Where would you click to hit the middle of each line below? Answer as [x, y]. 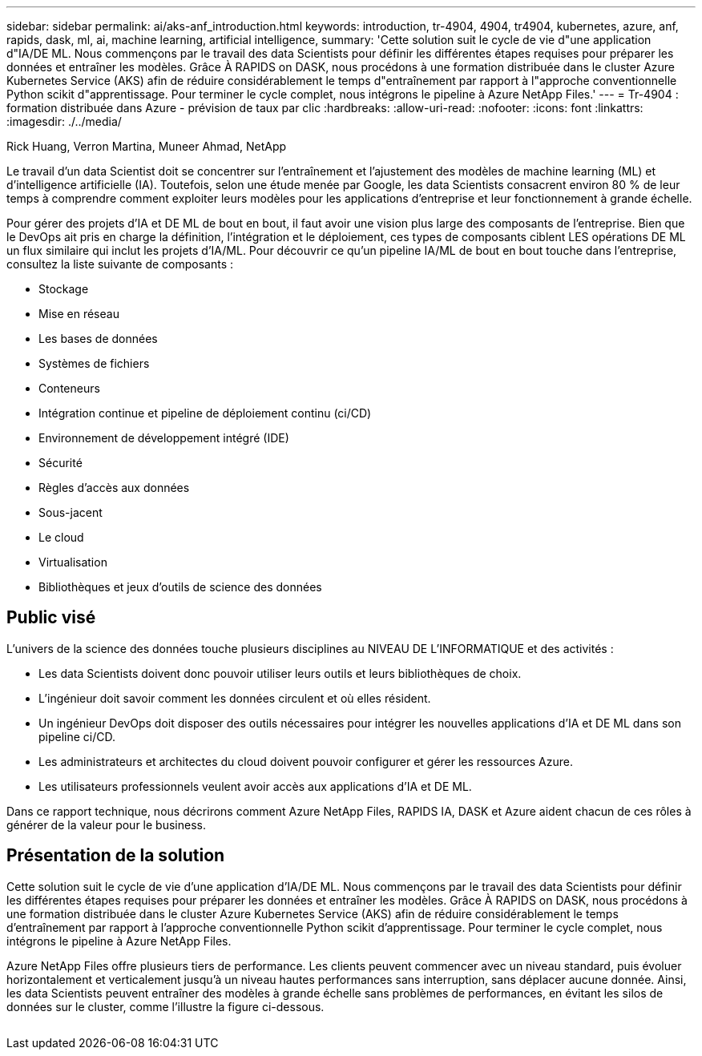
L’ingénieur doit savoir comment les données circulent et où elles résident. [235, 698]
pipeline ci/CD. [77, 736]
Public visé [51, 618]
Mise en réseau [79, 314]
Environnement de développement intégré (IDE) [164, 438]
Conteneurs [69, 388]
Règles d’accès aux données [114, 488]
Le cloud [61, 537]
